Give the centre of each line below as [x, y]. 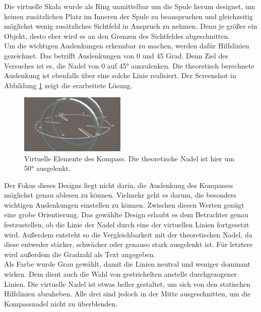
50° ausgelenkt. [48, 168]
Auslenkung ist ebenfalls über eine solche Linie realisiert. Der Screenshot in [120, 75]
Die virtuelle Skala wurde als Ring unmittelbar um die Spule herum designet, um [130, 6]
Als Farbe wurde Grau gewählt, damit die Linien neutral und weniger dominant [127, 264]
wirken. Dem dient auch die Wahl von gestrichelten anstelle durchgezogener [121, 274]
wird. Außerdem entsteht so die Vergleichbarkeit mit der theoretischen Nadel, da [128, 234]
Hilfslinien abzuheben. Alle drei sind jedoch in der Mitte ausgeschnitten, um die [127, 294]
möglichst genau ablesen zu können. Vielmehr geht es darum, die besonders [120, 195]
